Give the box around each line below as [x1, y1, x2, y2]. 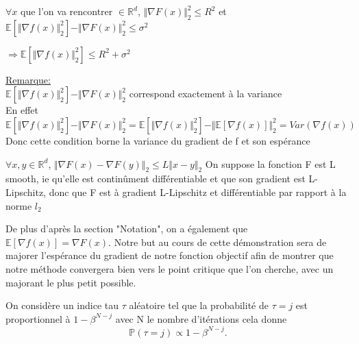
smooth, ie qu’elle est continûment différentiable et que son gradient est [5, 171, 306, 186]
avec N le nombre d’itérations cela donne [115, 311, 287, 325]
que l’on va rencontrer [21, 4, 113, 18]
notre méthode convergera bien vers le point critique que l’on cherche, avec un [5, 261, 334, 275]
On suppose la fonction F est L [205, 156, 336, 171]
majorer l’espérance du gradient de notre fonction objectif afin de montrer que [5, 248, 334, 262]
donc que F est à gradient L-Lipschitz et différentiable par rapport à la [49, 184, 347, 199]
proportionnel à [5, 311, 71, 325]
